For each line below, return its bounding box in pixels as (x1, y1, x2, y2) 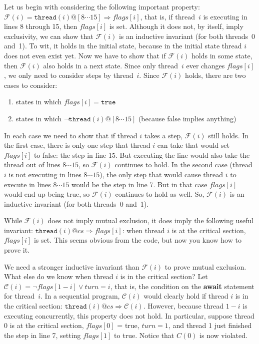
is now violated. (199, 330, 247, 340)
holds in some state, (191, 50, 252, 60)
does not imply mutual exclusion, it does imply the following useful (47, 215, 253, 226)
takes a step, (144, 130, 183, 140)
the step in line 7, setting (4, 330, 81, 340)
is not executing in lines (8, 169, 81, 179)
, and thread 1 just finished (168, 320, 252, 331)
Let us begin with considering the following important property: (4, 1, 200, 11)
